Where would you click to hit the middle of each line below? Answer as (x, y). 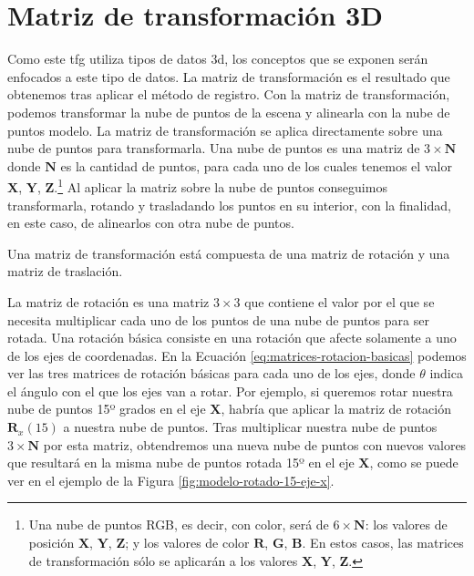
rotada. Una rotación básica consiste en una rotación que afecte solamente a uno (232, 338)
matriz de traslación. (65, 271)
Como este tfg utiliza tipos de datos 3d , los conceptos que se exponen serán (218, 59)
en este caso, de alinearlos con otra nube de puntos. (151, 223)
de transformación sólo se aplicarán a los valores (163, 560)
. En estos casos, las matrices (383, 543)
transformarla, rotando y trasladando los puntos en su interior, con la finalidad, (229, 205)
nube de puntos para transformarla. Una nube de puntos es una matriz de (214, 148)
